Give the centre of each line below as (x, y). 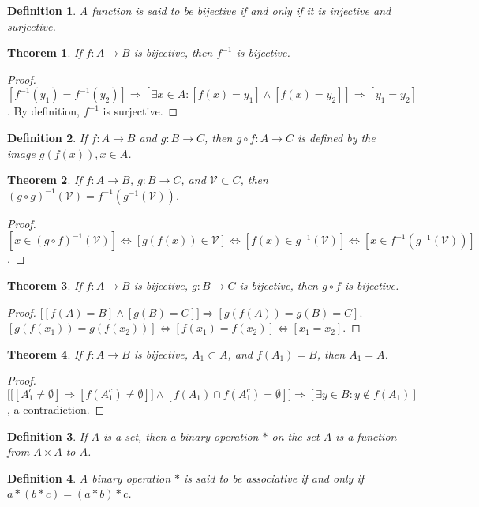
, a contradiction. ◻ (56, 409)
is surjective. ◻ (140, 111)
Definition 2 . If (47, 137)
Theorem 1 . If (45, 53)
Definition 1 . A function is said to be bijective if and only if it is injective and (199, 10)
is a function (366, 436)
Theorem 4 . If (45, 353)
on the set (296, 436)
